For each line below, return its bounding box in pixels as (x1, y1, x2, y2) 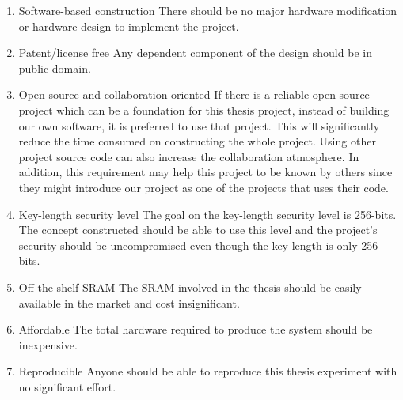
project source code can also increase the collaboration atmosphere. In (18, 148, 359, 164)
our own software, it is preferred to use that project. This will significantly (18, 117, 380, 134)
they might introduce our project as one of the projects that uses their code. (18, 179, 389, 195)
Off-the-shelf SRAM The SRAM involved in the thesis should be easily (18, 278, 362, 295)
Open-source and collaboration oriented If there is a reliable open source (18, 86, 370, 103)
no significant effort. (18, 378, 116, 394)
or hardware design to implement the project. (18, 17, 239, 34)
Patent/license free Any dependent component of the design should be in (18, 44, 372, 61)
